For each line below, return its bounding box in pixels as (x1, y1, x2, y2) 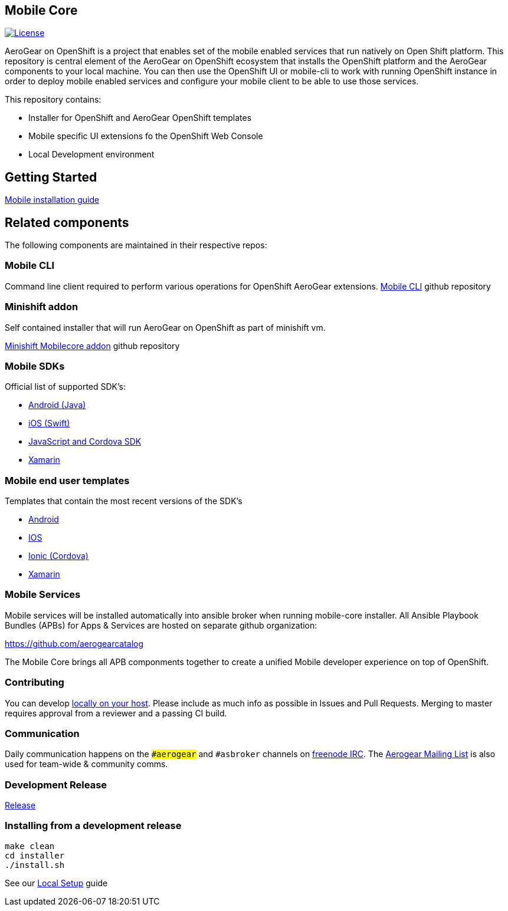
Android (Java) (28, 400, 86, 410)
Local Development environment (28, 149, 155, 160)
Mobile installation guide (5, 195, 100, 205)
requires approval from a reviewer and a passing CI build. (5, 708, 227, 718)
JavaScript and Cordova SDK (28, 436, 142, 447)
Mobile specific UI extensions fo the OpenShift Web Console (28, 131, 263, 142)
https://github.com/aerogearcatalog (5, 638, 144, 649)
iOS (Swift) (28, 418, 70, 429)
